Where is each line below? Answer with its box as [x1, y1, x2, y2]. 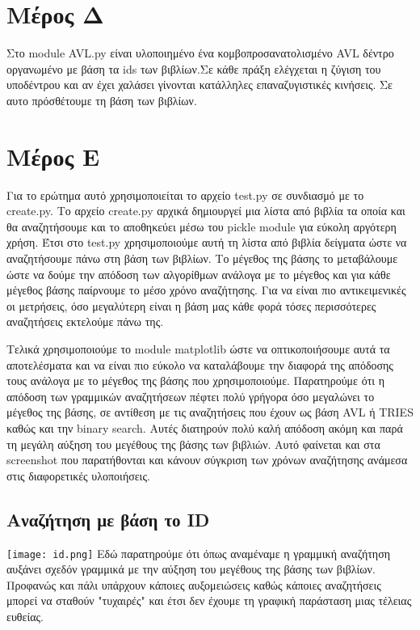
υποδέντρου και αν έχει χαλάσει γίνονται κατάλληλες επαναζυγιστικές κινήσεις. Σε [6, 76, 393, 93]
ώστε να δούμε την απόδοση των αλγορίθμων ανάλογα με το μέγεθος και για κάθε [6, 265, 391, 282]
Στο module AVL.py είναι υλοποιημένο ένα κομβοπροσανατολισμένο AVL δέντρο [6, 44, 394, 61]
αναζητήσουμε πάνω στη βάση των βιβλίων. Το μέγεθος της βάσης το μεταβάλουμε [6, 250, 398, 266]
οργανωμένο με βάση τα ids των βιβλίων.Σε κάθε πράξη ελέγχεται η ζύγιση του [6, 60, 381, 77]
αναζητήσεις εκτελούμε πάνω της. [6, 313, 164, 330]
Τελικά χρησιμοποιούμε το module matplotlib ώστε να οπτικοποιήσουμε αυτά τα [6, 340, 390, 357]
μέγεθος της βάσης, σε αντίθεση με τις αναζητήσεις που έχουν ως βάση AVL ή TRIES [6, 404, 414, 421]
